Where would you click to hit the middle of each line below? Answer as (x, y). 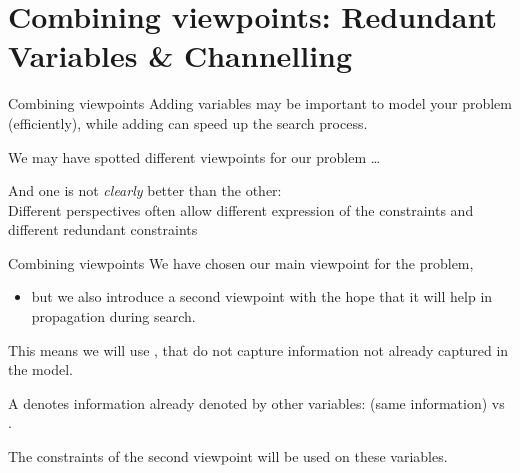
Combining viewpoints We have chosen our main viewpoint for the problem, (241, 262)
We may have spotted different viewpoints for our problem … (194, 156)
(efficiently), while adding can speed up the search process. (188, 122)
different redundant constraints (103, 229)
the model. (40, 369)
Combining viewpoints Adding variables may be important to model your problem (260, 103)
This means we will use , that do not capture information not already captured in (258, 349)
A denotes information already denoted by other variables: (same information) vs (256, 402)
